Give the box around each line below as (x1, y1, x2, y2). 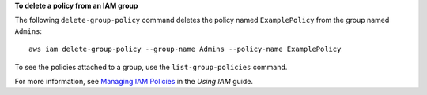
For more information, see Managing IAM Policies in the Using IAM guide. (14, 76, 253, 86)
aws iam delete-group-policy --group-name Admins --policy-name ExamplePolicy (28, 45, 342, 54)
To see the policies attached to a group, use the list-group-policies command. (14, 62, 288, 71)
